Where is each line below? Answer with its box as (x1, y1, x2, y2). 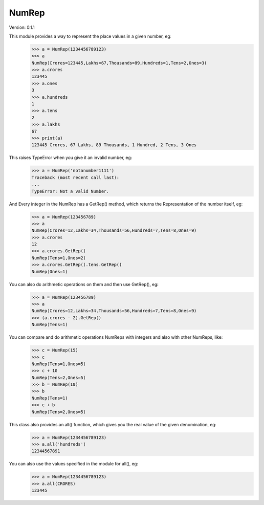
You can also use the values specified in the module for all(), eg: (9, 461, 139, 467)
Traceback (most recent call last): (31, 175, 120, 180)
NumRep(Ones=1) (31, 269, 68, 274)
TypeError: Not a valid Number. (31, 188, 110, 194)
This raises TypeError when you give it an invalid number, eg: (9, 154, 132, 161)
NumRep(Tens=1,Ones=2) (31, 255, 86, 261)
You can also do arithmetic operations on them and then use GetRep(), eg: (9, 281, 159, 287)
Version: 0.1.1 (9, 24, 35, 30)
